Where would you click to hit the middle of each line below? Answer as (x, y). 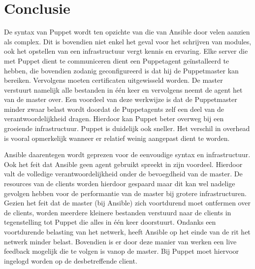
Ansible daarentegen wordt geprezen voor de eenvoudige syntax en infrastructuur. (127, 154)
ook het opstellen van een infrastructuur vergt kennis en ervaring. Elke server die (126, 51)
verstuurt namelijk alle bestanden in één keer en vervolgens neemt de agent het (123, 89)
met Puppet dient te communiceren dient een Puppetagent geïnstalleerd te (117, 60)
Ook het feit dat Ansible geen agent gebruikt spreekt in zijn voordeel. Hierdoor (123, 164)
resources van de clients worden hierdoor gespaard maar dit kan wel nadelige (120, 184)
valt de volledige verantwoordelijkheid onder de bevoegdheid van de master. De (123, 174)
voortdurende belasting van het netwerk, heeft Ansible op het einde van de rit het (127, 232)
